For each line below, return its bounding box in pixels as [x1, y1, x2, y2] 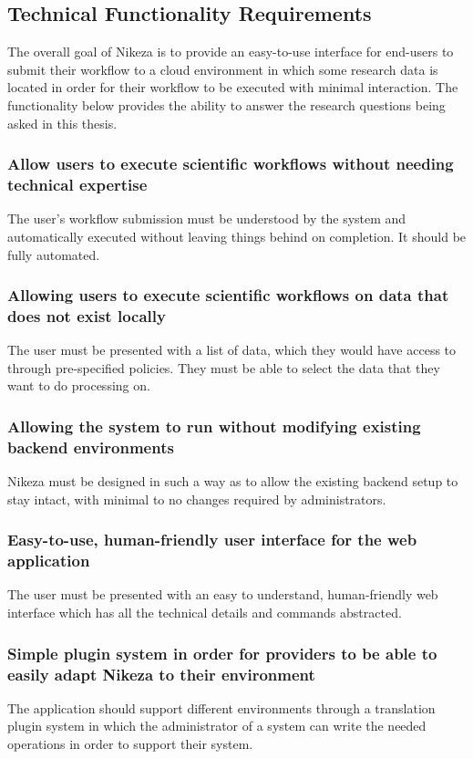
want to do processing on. [7, 376, 150, 395]
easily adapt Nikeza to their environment [7, 662, 315, 685]
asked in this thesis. [7, 113, 118, 132]
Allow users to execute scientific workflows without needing [7, 152, 454, 175]
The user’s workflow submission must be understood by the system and [7, 209, 406, 228]
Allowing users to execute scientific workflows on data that [7, 284, 449, 307]
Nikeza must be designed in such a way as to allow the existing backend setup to [7, 472, 458, 491]
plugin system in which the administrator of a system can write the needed [7, 716, 427, 735]
